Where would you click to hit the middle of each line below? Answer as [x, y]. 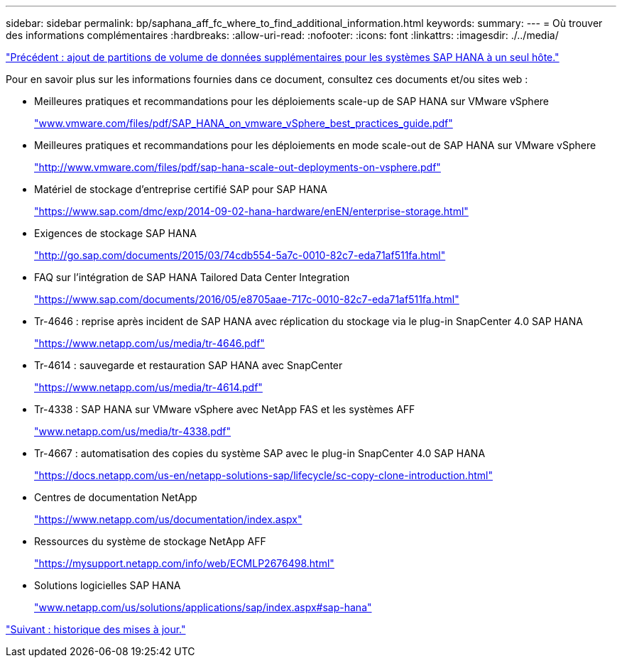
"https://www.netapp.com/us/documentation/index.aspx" [168, 519]
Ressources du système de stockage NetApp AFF [150, 541]
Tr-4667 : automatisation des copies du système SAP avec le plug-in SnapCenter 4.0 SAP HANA [260, 453]
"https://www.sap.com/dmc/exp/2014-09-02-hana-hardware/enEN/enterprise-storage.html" [251, 211]
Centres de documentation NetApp [116, 497]
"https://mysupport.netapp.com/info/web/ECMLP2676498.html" [184, 563]
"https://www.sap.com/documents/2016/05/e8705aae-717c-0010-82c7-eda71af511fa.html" [247, 299]
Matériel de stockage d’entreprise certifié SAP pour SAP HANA [181, 189]
